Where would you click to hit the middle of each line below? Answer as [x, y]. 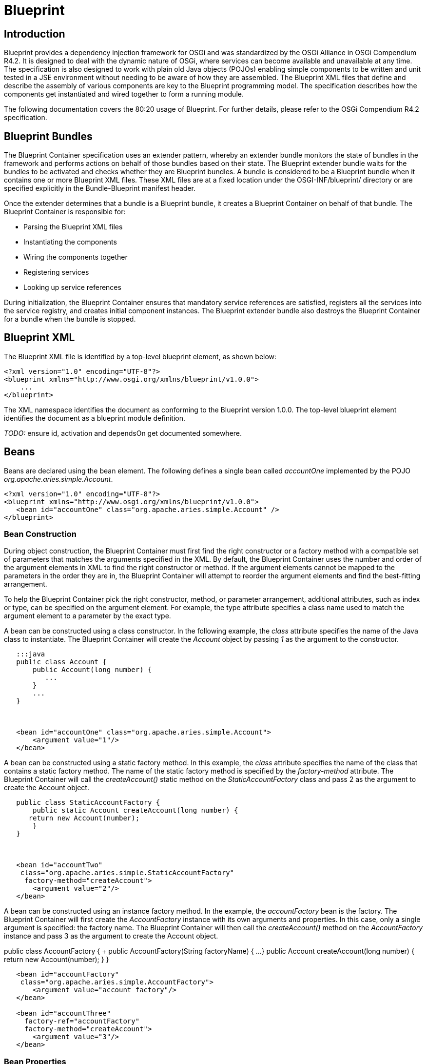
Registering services [56, 272]
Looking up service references [72, 287]
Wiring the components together [76, 257]
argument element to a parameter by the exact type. [87, 616]
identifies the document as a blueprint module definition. [95, 418]
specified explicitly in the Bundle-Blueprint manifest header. [100, 188]
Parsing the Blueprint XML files [73, 227]
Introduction [35, 34]
